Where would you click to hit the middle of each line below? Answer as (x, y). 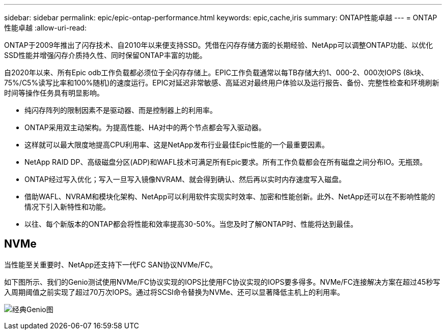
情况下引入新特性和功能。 (67, 207)
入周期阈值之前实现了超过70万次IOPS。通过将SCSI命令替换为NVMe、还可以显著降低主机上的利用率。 (174, 292)
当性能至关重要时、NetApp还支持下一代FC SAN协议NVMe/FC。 (111, 264)
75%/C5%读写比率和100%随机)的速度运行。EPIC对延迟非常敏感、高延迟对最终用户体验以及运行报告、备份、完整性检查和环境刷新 (222, 83)
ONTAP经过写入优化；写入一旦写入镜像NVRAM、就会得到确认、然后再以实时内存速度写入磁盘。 (185, 179)
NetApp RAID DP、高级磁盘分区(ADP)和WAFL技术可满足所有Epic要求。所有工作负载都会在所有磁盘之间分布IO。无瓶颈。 (226, 162)
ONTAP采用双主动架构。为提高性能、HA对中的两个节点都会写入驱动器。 (145, 127)
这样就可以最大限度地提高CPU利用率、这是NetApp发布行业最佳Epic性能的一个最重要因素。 (177, 145)
